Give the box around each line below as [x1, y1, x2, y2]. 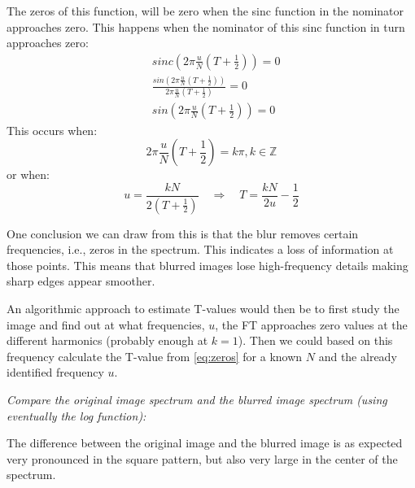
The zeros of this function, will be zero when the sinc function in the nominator [7, 2, 404, 19]
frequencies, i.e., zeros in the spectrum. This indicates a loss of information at [7, 241, 394, 258]
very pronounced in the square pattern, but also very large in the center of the [7, 450, 398, 467]
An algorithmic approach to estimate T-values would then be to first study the [7, 299, 400, 316]
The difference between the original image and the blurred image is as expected [7, 434, 403, 451]
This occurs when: [7, 121, 98, 138]
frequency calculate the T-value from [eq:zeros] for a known [7, 347, 303, 364]
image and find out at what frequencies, [7, 316, 205, 333]
